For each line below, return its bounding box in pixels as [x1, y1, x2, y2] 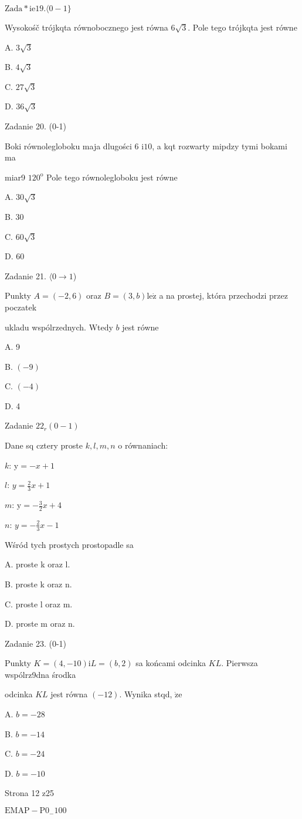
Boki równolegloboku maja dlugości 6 [5, 139, 139, 152]
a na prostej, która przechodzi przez [159, 289, 288, 302]
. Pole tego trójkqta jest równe [188, 21, 297, 33]
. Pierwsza [221, 657, 258, 669]
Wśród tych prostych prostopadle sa [5, 538, 134, 550]
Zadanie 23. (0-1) [5, 637, 66, 649]
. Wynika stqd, [119, 688, 172, 700]
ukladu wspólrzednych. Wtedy [5, 320, 113, 333]
